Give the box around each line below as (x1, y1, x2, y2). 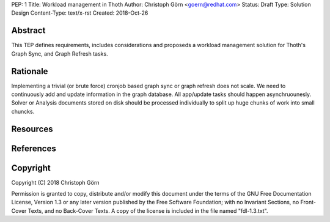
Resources (11, 124, 53, 134)
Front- (300, 199, 316, 206)
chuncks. (11, 108, 35, 115)
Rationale (11, 66, 48, 76)
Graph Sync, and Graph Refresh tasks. (11, 50, 108, 57)
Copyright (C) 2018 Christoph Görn (11, 179, 100, 186)
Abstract (11, 25, 46, 36)
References (11, 143, 56, 154)
